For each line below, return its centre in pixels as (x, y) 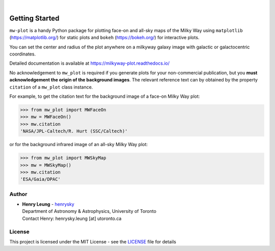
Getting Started (34, 18)
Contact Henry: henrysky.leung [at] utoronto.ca (72, 218)
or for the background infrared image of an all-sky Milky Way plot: (78, 145)
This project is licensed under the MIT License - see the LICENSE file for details (93, 241)
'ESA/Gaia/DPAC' (40, 179)
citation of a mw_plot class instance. (51, 87)
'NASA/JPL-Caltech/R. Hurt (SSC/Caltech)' (74, 131)
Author (18, 194)
